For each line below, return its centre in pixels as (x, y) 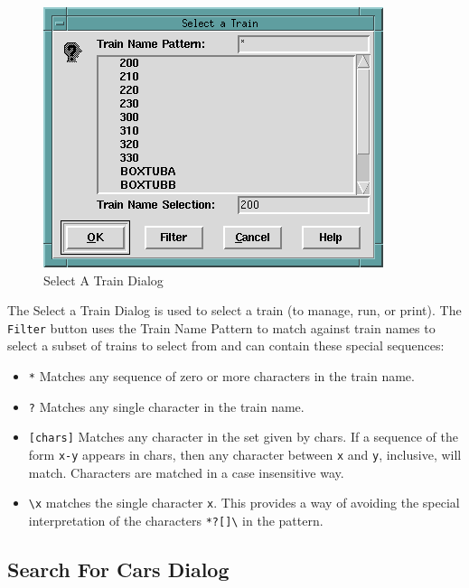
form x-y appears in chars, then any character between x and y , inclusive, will (245, 454)
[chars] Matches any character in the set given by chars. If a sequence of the (243, 437)
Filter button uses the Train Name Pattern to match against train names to (221, 327)
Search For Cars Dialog (118, 569)
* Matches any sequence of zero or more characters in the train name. (221, 376)
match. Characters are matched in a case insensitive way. (186, 472)
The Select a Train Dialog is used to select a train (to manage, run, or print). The (234, 310)
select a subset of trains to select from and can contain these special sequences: (226, 345)
